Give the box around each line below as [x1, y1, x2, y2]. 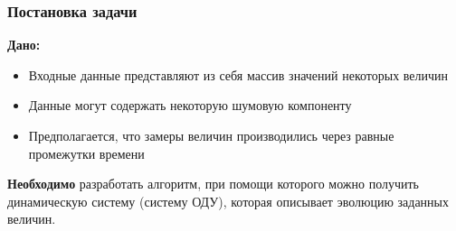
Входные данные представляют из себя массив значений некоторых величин [28, 65, 449, 84]
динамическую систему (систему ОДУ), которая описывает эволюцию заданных [7, 191, 450, 210]
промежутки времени [28, 143, 145, 162]
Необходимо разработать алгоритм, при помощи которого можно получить [7, 174, 419, 193]
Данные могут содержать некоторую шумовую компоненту [28, 96, 352, 115]
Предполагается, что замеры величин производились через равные [28, 126, 394, 144]
